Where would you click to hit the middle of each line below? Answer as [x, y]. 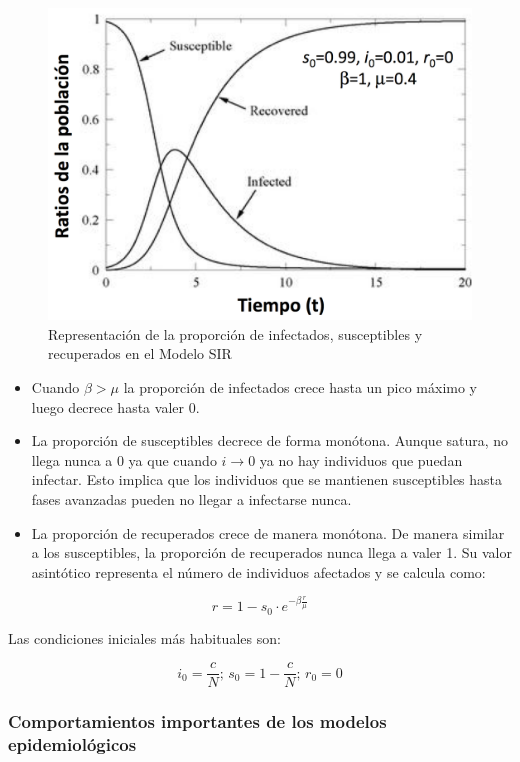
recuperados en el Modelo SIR [140, 353]
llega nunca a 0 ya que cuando [124, 459]
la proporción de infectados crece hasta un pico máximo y [300, 386]
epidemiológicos [72, 744]
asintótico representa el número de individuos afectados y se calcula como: [258, 571]
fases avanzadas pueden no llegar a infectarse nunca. [191, 498]
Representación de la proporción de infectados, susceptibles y [235, 333]
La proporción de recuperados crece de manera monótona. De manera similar [268, 532]
